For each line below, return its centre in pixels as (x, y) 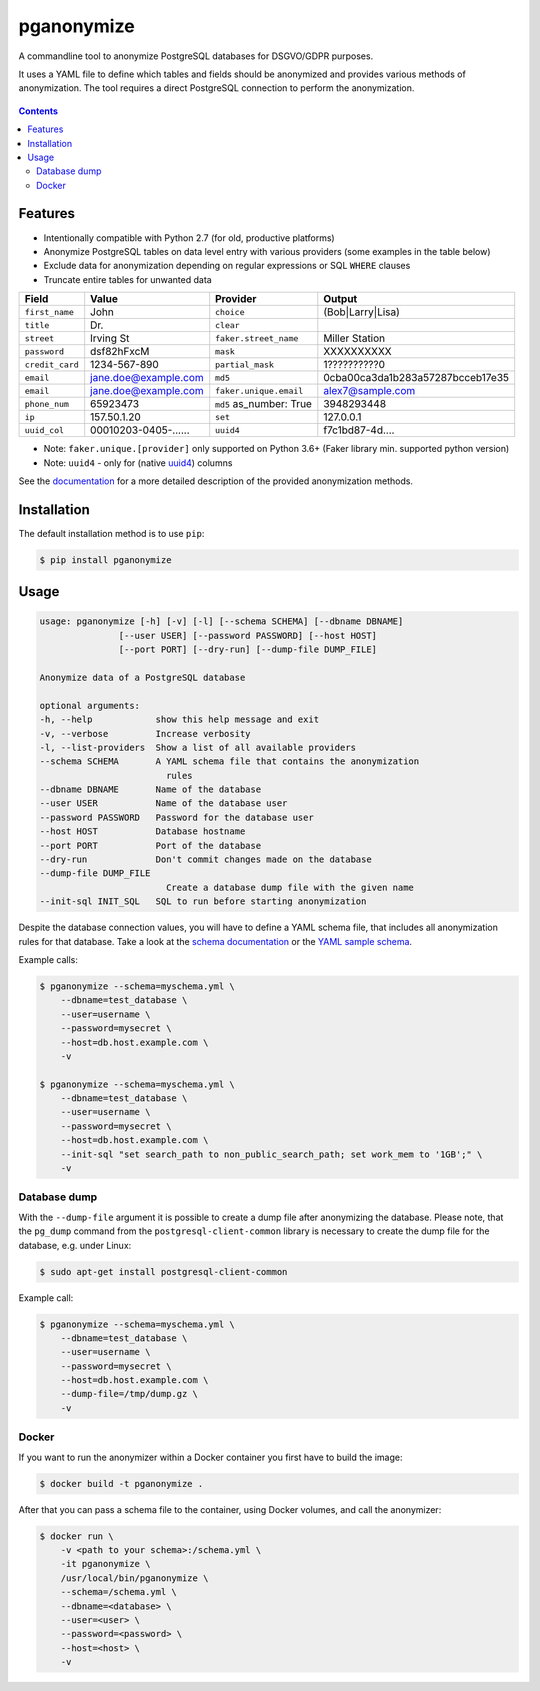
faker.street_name (257, 338)
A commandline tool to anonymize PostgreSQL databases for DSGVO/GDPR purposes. (196, 56)
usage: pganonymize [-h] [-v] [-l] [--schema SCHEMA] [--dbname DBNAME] (221, 621)
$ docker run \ (76, 1536)
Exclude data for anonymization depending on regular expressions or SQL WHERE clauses (227, 266)
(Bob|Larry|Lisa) (361, 312)
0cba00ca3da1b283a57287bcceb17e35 (416, 378)
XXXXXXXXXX (357, 352)
